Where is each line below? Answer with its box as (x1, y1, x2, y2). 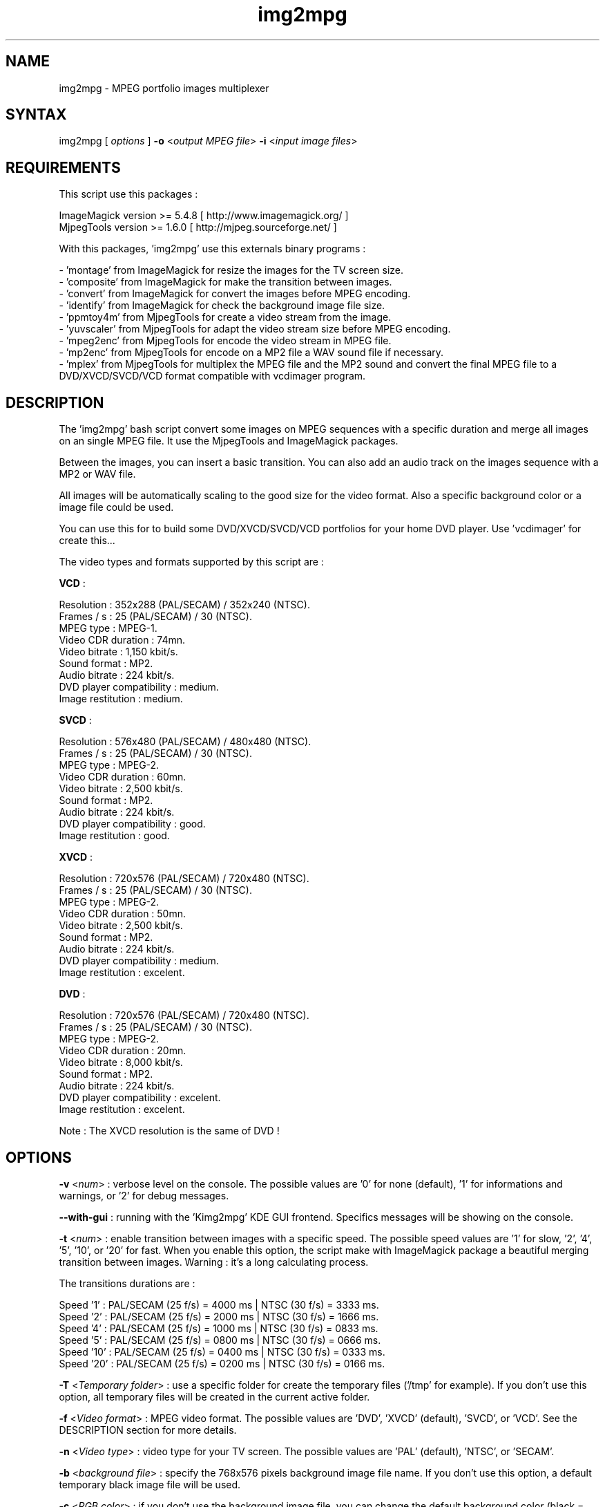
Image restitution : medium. (59, 693, 183, 705)
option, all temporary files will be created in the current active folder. (59, 1390, 370, 1403)
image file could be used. (59, 501, 174, 514)
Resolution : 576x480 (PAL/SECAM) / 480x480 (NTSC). (59, 736, 311, 748)
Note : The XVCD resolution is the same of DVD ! (59, 1125, 280, 1137)
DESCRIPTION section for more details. (59, 1423, 237, 1436)
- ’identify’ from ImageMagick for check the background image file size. (59, 299, 385, 312)
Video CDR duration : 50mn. (59, 908, 186, 920)
